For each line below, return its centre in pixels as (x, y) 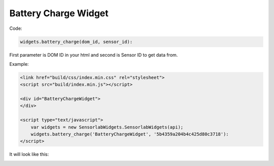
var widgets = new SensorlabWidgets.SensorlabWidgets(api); (107, 127)
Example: (19, 64)
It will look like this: (29, 154)
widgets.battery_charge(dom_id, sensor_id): (76, 41)
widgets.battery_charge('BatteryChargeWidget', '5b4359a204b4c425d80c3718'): (130, 134)
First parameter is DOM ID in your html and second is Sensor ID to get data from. (94, 55)
